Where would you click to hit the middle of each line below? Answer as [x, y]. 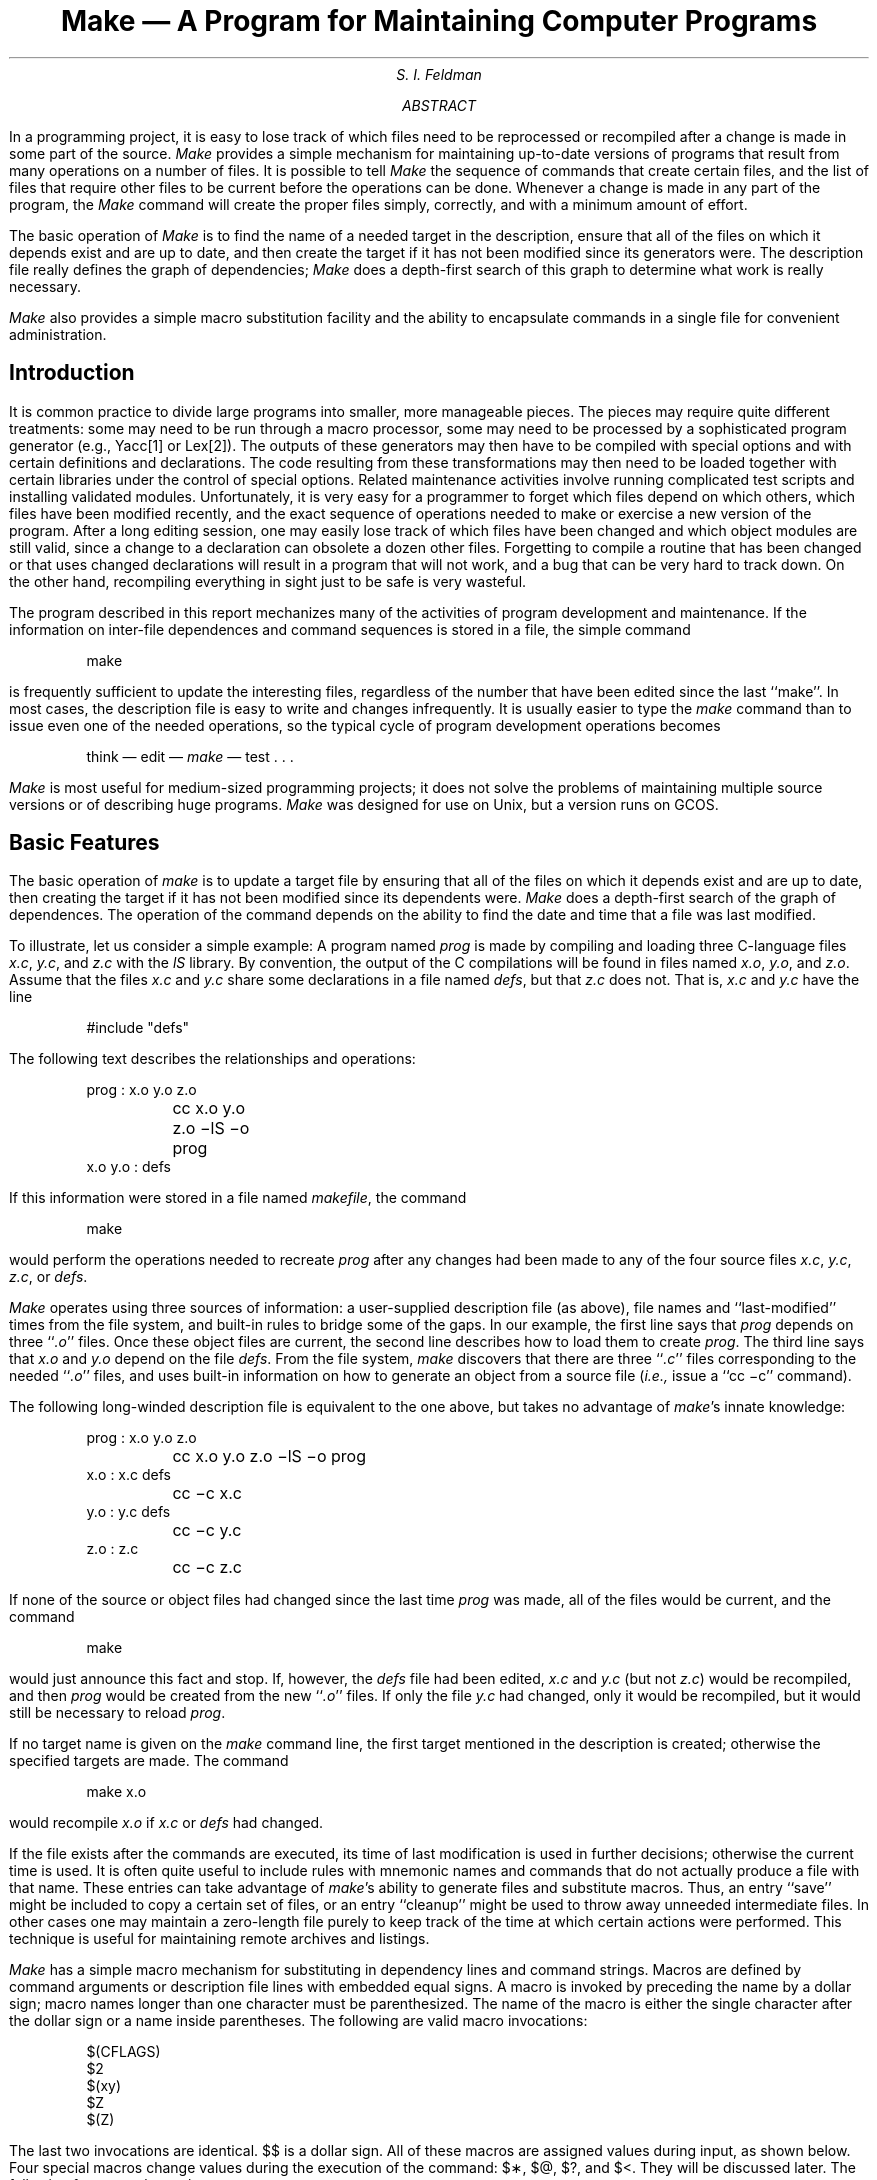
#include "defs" [138, 1028]
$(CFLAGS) [123, 2052]
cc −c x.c [207, 1493]
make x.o [116, 1792]
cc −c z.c [207, 1567]
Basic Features [84, 843]
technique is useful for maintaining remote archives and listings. [219, 1939]
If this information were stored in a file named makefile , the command [238, 1198]
